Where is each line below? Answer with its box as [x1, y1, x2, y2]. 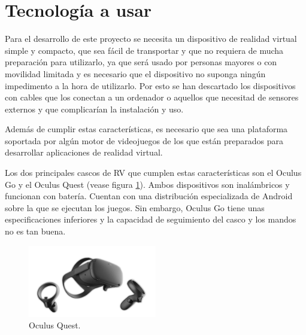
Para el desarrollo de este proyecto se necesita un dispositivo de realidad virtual [5, 32, 297, 45]
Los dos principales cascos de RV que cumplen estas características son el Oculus [5, 166, 302, 179]
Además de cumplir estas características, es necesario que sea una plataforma [5, 123, 288, 135]
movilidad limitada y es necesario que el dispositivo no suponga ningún [5, 67, 266, 80]
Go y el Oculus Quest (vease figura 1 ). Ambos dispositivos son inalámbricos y [5, 178, 290, 190]
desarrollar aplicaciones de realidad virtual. [5, 146, 163, 159]
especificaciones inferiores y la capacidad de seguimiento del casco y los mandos [5, 213, 296, 226]
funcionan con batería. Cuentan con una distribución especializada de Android [5, 190, 293, 202]
